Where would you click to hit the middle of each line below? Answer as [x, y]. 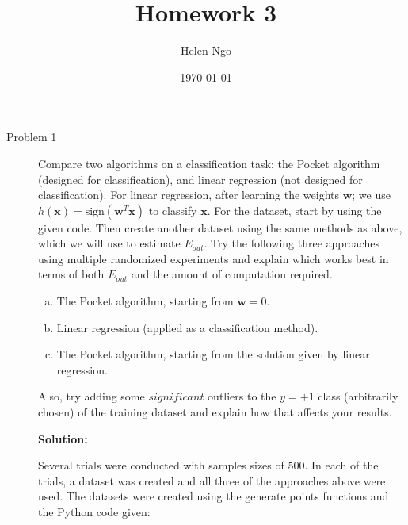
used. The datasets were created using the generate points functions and [214, 496]
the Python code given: [94, 512]
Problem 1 [32, 137]
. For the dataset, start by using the [294, 210]
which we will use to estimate [109, 243]
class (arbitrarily [358, 396]
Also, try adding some [92, 396]
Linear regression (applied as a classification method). [187, 327]
